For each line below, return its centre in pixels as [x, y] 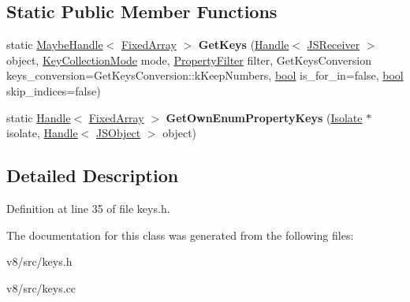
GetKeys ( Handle [244, 45]
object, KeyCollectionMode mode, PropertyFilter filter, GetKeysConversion [189, 60]
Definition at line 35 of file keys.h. [88, 208]
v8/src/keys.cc [41, 287]
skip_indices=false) [54, 90]
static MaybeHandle [55, 45]
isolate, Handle [42, 133]
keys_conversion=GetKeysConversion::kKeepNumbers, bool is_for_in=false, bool [205, 75]
